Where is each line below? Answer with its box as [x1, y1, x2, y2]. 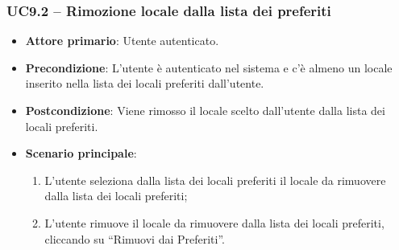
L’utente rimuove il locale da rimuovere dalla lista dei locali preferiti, [44, 214, 384, 231]
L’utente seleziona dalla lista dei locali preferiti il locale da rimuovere [44, 171, 386, 188]
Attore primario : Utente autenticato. [25, 32, 219, 49]
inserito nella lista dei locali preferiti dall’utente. [25, 75, 264, 92]
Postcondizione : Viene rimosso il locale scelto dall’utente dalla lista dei [25, 102, 385, 118]
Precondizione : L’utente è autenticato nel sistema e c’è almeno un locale [25, 59, 393, 76]
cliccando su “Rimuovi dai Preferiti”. [44, 230, 225, 247]
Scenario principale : [25, 145, 137, 162]
